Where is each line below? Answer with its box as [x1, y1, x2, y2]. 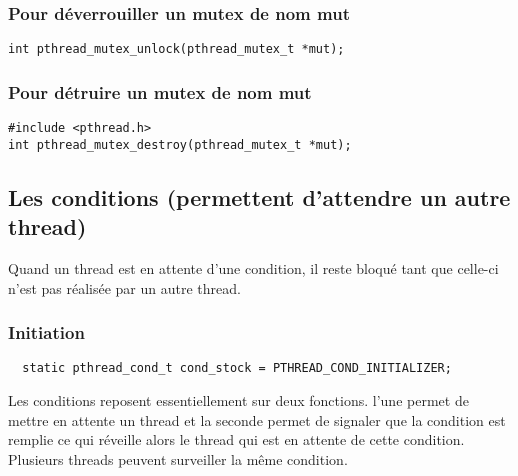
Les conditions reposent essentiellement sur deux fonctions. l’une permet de [8, 390, 469, 411]
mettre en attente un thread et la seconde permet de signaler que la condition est [8, 409, 506, 430]
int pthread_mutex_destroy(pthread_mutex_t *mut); [8, 137, 352, 152]
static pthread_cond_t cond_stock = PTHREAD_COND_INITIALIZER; [22, 361, 452, 376]
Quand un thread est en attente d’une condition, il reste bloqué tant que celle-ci [8, 258, 499, 278]
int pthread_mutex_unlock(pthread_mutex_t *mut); [8, 42, 345, 57]
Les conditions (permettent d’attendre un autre [8, 181, 511, 212]
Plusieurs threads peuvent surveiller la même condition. [8, 448, 348, 469]
